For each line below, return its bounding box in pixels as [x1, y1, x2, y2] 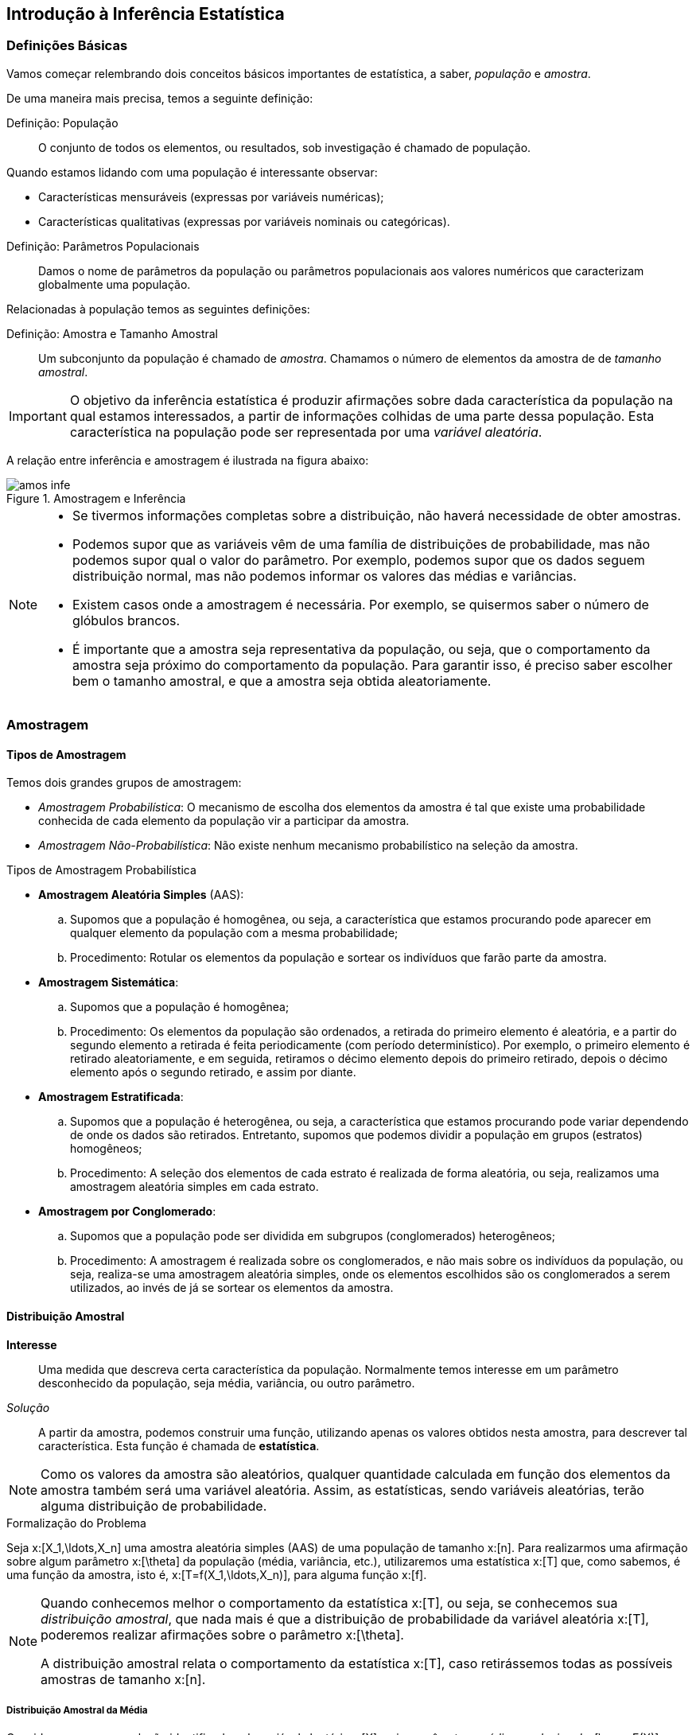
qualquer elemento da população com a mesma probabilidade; [70, 926, 399, 940]
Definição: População [6, 115, 119, 130]
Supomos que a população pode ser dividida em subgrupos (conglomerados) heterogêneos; [70, 1229, 555, 1243]
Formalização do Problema [6, 1515, 146, 1530]
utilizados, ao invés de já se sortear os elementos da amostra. [70, 1281, 394, 1295]
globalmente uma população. [38, 277, 191, 291]
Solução [6, 1400, 50, 1414]
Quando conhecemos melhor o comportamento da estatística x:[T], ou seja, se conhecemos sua [41, 1594, 618, 1611]
